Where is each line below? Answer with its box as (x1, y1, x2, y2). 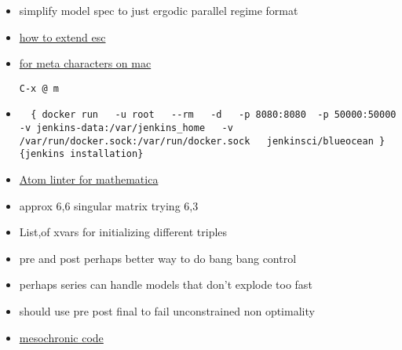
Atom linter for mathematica (19, 171, 159, 188)
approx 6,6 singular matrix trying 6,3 (19, 197, 199, 213)
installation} (70, 148, 144, 160)
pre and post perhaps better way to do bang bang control (19, 250, 297, 266)
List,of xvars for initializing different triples (19, 224, 228, 240)
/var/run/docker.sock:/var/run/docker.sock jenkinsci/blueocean (19, 135, 374, 147)
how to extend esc (19, 28, 106, 45)
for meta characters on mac (19, 55, 152, 71)
